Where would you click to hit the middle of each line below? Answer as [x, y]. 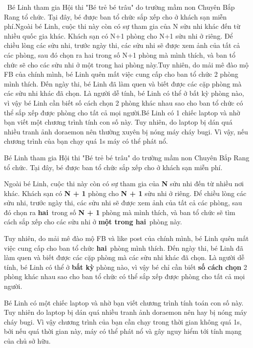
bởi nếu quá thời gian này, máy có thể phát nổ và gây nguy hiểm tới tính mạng [123, 331]
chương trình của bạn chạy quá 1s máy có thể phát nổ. [86, 141]
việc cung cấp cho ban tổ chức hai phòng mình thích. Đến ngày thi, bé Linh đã [124, 248]
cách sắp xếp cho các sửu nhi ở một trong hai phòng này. [93, 222]
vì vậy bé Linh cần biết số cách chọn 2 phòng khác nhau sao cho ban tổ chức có [124, 102]
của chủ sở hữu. [27, 341]
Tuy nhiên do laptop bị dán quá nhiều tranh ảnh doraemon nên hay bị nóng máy [126, 312]
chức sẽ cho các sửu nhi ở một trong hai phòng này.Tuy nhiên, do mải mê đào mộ [126, 64]
